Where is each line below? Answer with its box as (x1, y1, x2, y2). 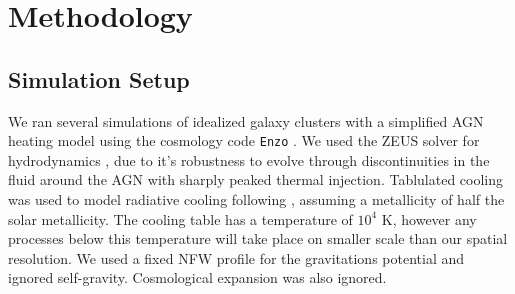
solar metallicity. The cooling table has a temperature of (8, 208, 353, 229)
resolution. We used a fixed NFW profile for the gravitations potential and (8, 247, 465, 268)
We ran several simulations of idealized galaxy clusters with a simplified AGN (8, 110, 484, 131)
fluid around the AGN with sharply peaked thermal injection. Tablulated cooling (8, 169, 504, 190)
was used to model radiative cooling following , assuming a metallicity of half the (8, 189, 505, 210)
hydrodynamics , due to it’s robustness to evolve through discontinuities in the (8, 149, 490, 170)
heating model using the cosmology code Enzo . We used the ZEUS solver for (8, 130, 480, 151)
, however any (392, 208, 477, 229)
